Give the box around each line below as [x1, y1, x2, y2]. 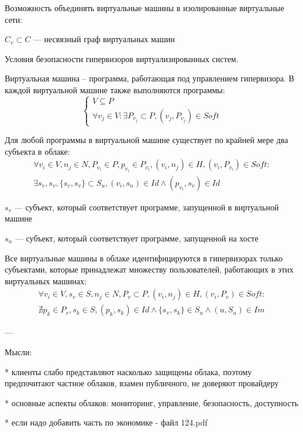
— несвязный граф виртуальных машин [33, 33, 175, 45]
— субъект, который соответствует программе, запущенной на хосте [15, 232, 259, 244]
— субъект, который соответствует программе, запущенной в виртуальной [14, 200, 279, 213]
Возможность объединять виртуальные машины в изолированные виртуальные [5, 2, 284, 13]
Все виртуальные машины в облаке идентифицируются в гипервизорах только [5, 251, 283, 264]
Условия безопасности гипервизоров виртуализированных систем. [5, 52, 239, 64]
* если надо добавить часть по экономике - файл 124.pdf [5, 416, 208, 428]
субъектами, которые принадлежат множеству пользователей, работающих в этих [5, 263, 294, 275]
